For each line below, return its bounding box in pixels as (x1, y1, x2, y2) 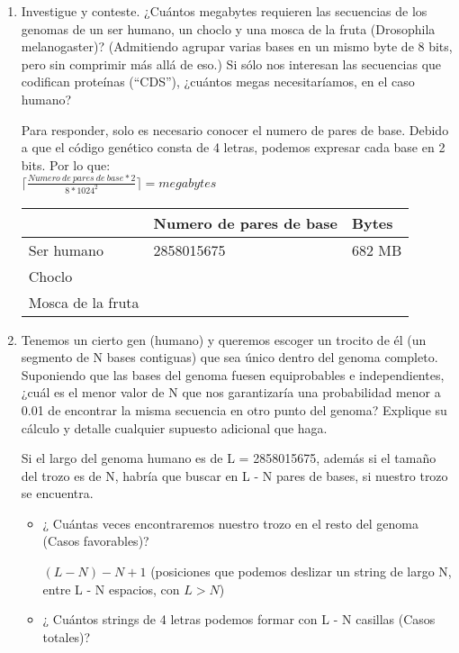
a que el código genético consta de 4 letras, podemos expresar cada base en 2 (21, 138, 445, 157)
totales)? (42, 627, 91, 646)
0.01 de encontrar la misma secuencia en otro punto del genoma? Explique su (21, 400, 447, 419)
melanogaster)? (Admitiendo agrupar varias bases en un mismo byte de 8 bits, (21, 37, 453, 56)
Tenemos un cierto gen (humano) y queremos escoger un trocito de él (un (21, 330, 427, 349)
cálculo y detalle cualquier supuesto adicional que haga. (21, 418, 328, 437)
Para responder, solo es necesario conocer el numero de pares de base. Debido (21, 120, 449, 139)
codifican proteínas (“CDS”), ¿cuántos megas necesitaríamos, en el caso (21, 72, 415, 91)
